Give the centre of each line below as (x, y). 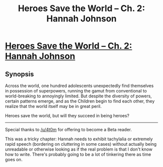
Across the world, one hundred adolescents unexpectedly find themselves (79, 86)
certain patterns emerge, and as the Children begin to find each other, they (80, 101)
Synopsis (19, 74)
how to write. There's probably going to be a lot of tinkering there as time (78, 154)
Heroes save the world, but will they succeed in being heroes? (67, 116)
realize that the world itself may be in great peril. (53, 106)
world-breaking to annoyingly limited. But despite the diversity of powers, (78, 96)
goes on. (14, 159)
